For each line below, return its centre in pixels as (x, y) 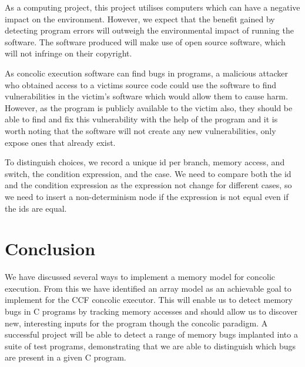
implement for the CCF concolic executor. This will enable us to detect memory (149, 300)
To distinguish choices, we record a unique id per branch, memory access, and (145, 162)
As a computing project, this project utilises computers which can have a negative (152, 7)
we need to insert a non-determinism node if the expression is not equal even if (147, 196)
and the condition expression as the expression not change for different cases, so (148, 185)
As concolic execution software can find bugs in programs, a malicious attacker (146, 73)
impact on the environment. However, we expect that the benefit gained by (140, 19)
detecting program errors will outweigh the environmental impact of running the (149, 30)
